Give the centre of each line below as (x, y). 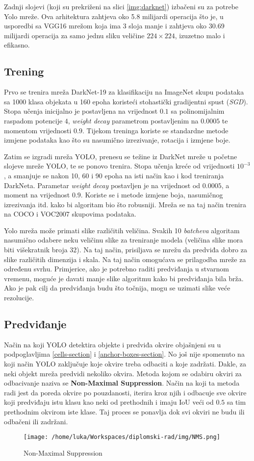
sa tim (236, 402)
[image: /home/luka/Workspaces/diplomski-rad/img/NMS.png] (122, 437)
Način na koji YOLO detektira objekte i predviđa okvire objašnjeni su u (113, 344)
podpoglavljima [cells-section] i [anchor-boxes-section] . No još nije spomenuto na (124, 354)
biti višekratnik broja (36, 250)
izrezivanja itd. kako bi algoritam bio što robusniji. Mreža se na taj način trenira (125, 204)
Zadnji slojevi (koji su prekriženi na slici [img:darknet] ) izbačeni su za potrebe (121, 6)
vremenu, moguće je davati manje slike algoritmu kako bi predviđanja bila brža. (124, 278)
